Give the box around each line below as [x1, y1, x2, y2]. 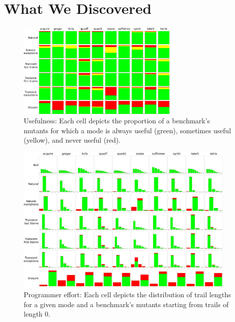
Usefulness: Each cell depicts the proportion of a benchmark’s [24, 115, 210, 126]
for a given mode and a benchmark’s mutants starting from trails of [24, 299, 229, 309]
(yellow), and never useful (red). [24, 135, 121, 145]
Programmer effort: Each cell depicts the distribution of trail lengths [24, 289, 231, 299]
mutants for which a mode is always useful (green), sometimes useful [24, 125, 231, 135]
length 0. [24, 309, 50, 319]
